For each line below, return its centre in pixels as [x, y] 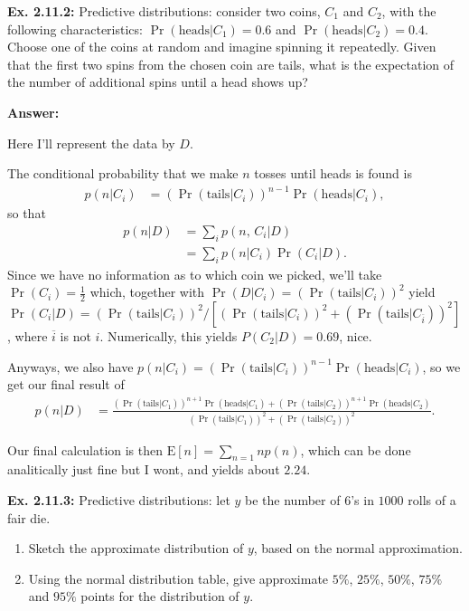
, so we [441, 366]
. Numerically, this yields [169, 335]
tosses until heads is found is [333, 173]
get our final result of [66, 384]
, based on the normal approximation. [358, 548]
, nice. [356, 335]
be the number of [293, 499]
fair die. [29, 517]
